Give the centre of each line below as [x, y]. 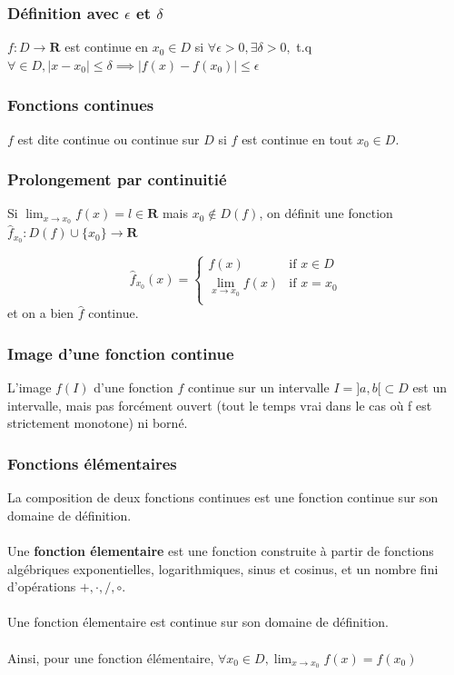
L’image [30, 387]
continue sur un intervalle [258, 387]
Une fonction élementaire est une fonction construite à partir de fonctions [221, 550]
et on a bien [41, 313]
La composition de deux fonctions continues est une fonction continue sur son [223, 497]
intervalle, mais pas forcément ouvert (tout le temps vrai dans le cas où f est [220, 405]
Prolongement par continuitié [117, 179]
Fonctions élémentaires [92, 463]
